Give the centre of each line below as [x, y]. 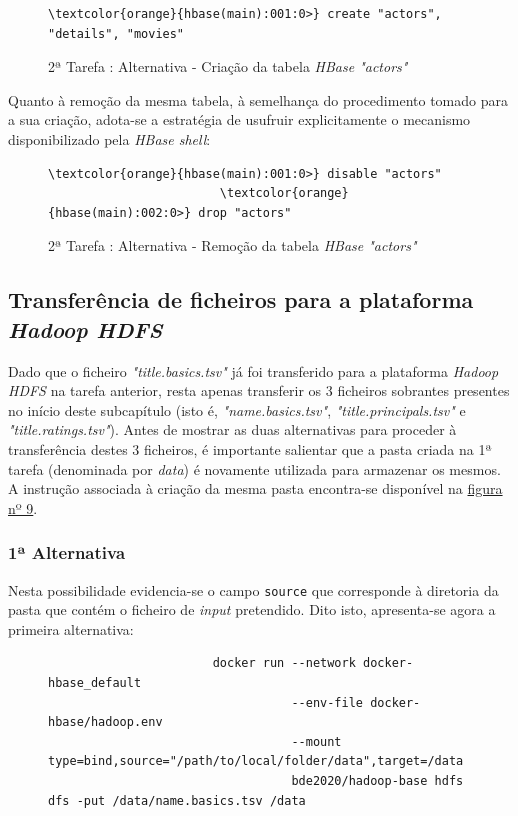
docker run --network [284, 663]
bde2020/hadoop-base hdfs [377, 780]
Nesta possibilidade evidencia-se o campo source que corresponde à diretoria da [253, 589]
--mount [316, 741]
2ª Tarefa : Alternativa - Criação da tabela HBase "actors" [228, 66]
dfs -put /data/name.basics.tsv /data [177, 800]
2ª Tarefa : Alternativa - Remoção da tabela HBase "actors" [232, 245]
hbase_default [95, 682]
